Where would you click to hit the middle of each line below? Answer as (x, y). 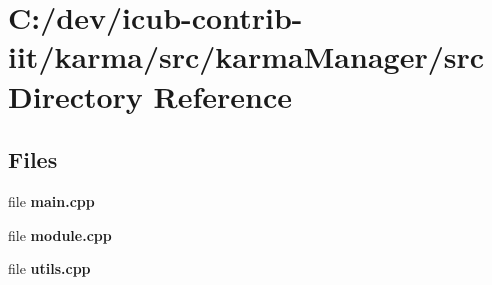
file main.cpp (51, 200)
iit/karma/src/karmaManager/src (246, 56)
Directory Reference (150, 95)
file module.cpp (60, 234)
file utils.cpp (49, 268)
